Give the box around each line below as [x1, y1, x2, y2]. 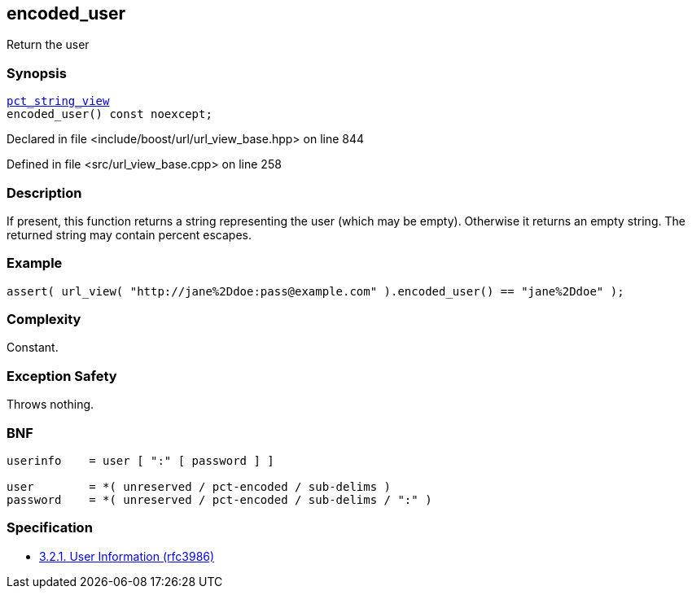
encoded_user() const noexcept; [7, 107, 212, 121]
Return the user [7, 37, 90, 52]
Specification [7, 519, 93, 536]
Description [7, 184, 82, 201]
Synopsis [7, 64, 67, 81]
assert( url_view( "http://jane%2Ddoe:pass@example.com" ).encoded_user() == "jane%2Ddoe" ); [7, 284, 624, 298]
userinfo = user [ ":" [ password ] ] [7, 453, 274, 467]
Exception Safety [7, 367, 117, 384]
